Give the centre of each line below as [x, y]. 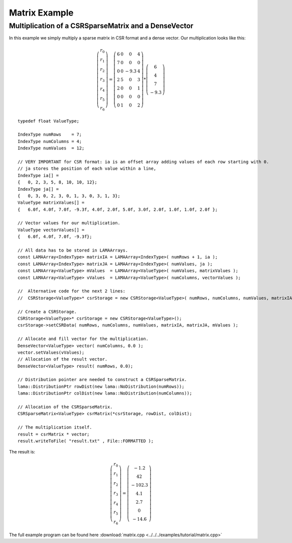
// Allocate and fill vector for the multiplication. [83, 339]
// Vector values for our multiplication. [69, 223]
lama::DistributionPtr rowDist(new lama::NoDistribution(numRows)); [101, 386]
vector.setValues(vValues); [51, 352]
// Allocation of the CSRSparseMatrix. [65, 407]
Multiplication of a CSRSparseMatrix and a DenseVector [101, 26]
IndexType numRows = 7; [50, 135]
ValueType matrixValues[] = [51, 203]
